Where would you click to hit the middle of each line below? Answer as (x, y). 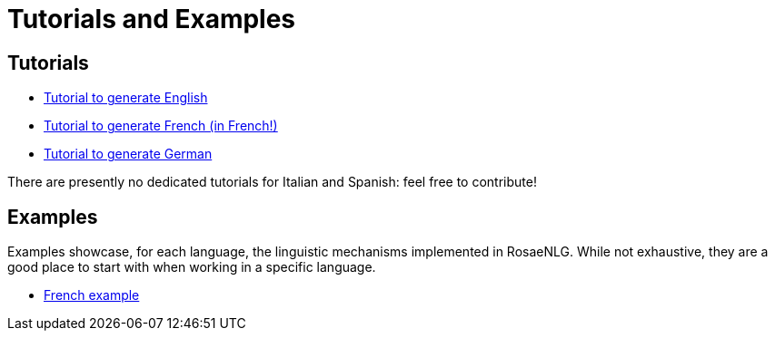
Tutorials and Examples (152, 19)
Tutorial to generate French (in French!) (161, 126)
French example (92, 295)
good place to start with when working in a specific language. (192, 267)
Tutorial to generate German (128, 154)
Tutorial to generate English (126, 98)
